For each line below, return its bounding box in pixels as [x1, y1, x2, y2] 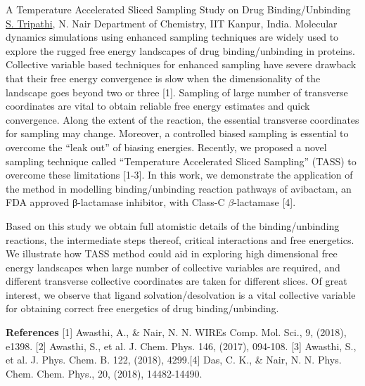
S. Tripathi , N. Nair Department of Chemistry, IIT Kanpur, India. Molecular [6, 15, 338, 30]
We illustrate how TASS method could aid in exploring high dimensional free [6, 246, 338, 261]
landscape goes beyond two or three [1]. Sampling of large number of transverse [6, 84, 348, 99]
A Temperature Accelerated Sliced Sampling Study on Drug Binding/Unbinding [6, 2, 351, 16]
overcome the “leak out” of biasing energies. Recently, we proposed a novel [6, 139, 327, 154]
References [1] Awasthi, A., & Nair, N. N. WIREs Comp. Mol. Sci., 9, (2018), [6, 325, 347, 340]
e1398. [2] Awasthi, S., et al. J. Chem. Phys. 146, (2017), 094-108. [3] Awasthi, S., [6, 338, 357, 353]
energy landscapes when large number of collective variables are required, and [6, 259, 340, 274]
